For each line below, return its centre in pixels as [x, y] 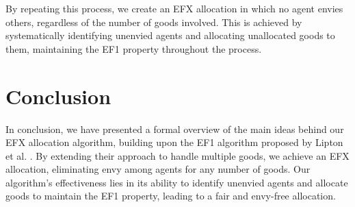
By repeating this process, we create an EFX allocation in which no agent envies [174, 8]
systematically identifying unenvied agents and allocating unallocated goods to [170, 35]
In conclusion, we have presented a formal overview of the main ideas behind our [175, 129]
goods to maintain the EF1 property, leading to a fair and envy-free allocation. [171, 196]
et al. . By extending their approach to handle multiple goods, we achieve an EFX [177, 155]
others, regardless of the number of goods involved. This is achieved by [154, 22]
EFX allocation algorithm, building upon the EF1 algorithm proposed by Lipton [174, 142]
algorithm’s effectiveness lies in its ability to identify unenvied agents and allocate [177, 182]
